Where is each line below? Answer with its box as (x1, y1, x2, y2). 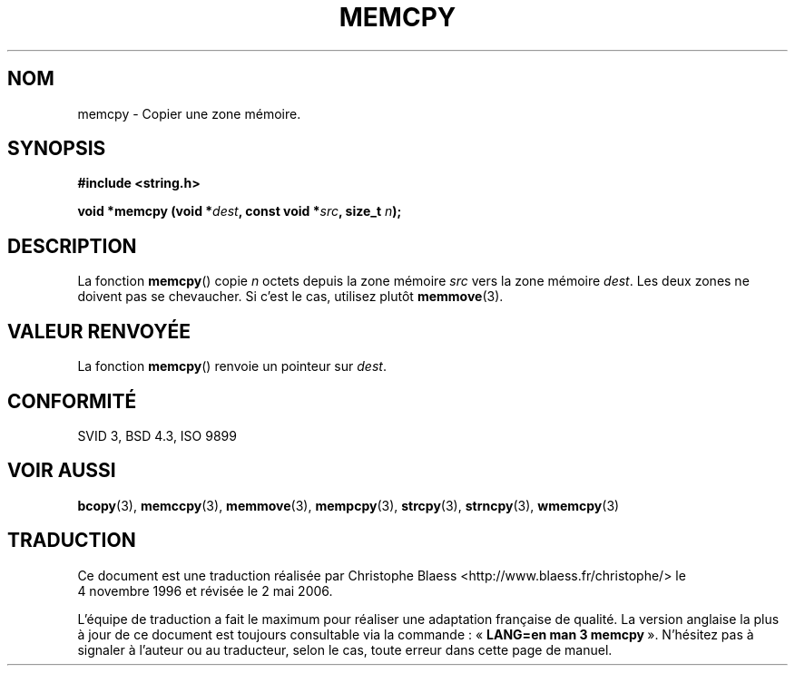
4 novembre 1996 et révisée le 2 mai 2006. (77, 582, 333, 599)
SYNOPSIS (7, 137, 106, 161)
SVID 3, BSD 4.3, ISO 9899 (77, 427, 237, 444)
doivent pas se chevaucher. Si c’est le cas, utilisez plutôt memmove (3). (77, 288, 504, 305)
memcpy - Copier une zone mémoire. (77, 105, 301, 122)
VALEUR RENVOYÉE (7, 319, 191, 343)
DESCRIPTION (7, 234, 137, 258)
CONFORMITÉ (7, 389, 137, 413)
